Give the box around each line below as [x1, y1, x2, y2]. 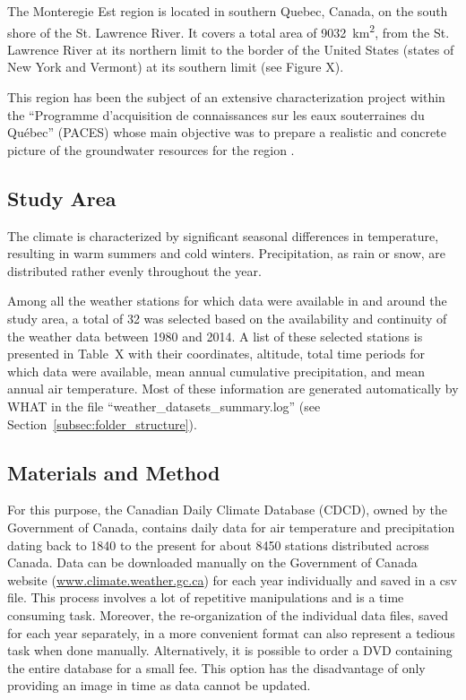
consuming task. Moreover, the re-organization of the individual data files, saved [7, 605, 449, 624]
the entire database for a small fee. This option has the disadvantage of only [7, 658, 426, 677]
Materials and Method [7, 458, 220, 486]
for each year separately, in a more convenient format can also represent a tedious [7, 623, 455, 642]
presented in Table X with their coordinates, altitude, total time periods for [7, 344, 425, 363]
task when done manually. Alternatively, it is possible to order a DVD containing [7, 641, 453, 660]
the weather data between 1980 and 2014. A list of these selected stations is [7, 326, 423, 345]
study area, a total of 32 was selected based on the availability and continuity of [7, 308, 447, 327]
